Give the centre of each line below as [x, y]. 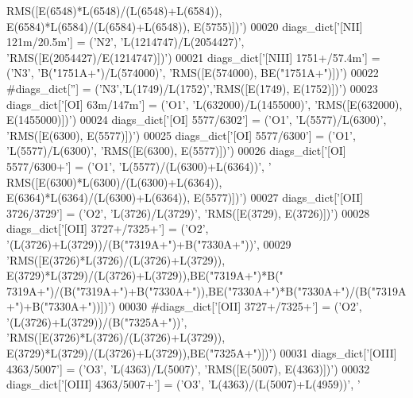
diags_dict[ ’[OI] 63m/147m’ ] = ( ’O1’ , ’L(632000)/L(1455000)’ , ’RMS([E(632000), [205, 104]
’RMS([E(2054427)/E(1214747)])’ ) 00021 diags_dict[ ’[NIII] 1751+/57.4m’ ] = [193, 57]
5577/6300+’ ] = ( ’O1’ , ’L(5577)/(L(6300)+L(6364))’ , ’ [139, 166]
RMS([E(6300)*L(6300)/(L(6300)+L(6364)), [114, 182]
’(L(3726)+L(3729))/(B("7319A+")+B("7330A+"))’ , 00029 [149, 243]
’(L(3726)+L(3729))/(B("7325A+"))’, [97, 321]
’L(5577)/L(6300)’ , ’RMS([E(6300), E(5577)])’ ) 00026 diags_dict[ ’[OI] [176, 151]
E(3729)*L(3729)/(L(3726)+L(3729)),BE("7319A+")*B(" [145, 275]
